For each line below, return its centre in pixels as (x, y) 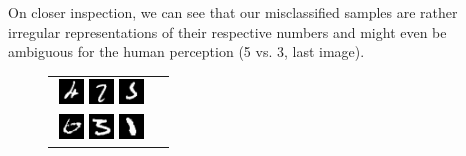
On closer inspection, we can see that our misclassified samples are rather (233, 12)
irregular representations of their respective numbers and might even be (227, 31)
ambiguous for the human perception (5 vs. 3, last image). (186, 51)
